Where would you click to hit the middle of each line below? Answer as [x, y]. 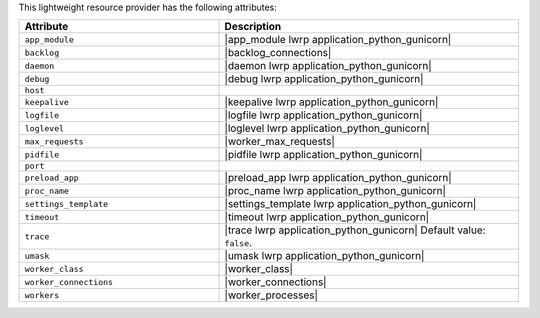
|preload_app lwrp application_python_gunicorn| [338, 178]
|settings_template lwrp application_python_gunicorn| [350, 204]
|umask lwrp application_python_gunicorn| [324, 256]
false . [238, 243]
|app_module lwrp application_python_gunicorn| [338, 40]
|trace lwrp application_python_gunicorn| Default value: [355, 230]
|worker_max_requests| [279, 142]
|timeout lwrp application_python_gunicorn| [327, 217]
